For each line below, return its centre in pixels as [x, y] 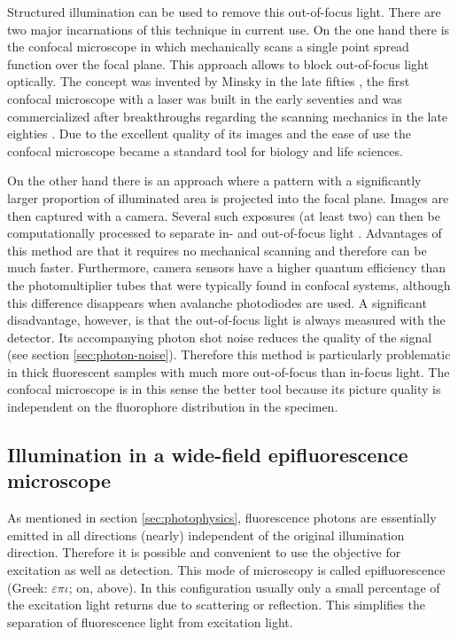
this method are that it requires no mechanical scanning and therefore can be [217, 250]
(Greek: [27, 587]
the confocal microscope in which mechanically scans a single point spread [208, 47]
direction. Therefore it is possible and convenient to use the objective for [204, 552]
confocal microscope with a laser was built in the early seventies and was [205, 98]
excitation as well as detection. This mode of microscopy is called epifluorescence [226, 570]
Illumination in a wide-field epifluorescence [208, 455]
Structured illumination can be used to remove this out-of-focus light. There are [224, 12]
